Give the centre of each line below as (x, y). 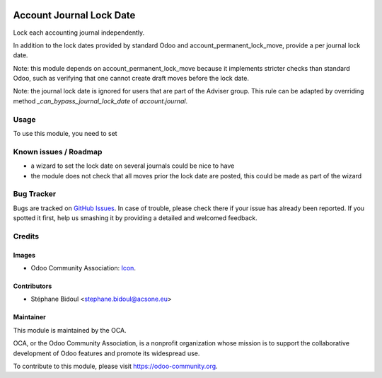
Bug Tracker (35, 194)
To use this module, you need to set (65, 133)
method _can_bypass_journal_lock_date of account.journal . (100, 101)
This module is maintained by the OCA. (70, 330)
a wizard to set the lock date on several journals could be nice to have (133, 166)
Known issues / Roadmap (58, 151)
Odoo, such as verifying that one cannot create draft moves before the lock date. (131, 79)
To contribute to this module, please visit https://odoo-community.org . (116, 366)
